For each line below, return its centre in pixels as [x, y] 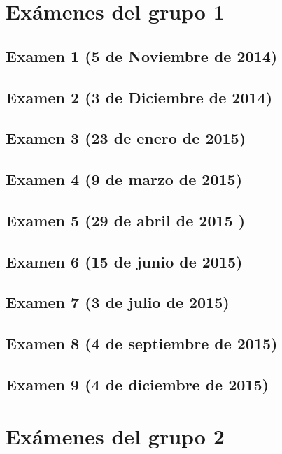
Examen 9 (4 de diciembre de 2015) [137, 385]
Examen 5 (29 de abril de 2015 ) [126, 220]
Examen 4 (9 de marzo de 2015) [124, 179]
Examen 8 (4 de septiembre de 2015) [142, 343]
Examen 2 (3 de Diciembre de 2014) [139, 97]
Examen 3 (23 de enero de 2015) [126, 138]
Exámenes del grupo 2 [115, 435]
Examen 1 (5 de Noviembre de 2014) [142, 56]
